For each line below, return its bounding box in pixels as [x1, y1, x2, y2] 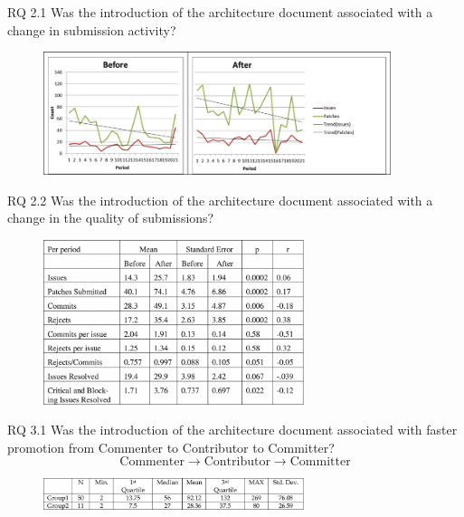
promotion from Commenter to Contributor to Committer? [7, 437, 335, 456]
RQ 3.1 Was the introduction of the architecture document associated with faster [7, 420, 458, 439]
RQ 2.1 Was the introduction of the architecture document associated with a [7, 3, 433, 21]
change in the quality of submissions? [7, 208, 214, 227]
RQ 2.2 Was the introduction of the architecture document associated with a [7, 190, 433, 209]
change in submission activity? [7, 20, 176, 39]
